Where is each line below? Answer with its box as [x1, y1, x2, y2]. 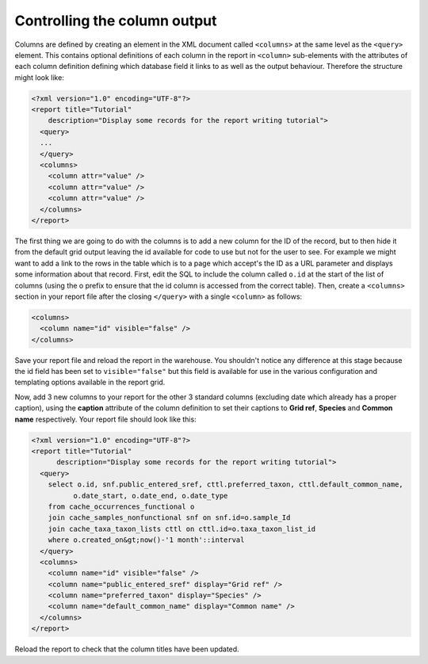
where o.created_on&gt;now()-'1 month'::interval [48, 536, 245, 544]
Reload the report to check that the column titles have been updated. [14, 644, 239, 654]
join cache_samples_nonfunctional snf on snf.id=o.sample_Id [48, 513, 291, 522]
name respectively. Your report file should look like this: [14, 414, 197, 424]
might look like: [14, 72, 65, 82]
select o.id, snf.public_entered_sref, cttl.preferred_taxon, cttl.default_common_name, [48, 480, 403, 489]
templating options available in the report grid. [14, 377, 166, 387]
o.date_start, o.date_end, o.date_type [72, 491, 228, 500]
